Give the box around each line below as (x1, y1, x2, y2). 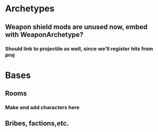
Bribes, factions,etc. (5, 119, 69, 128)
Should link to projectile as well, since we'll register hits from (5, 45, 154, 52)
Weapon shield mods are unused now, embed (5, 23, 148, 31)
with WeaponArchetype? (5, 30, 84, 39)
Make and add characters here (5, 104, 80, 111)
